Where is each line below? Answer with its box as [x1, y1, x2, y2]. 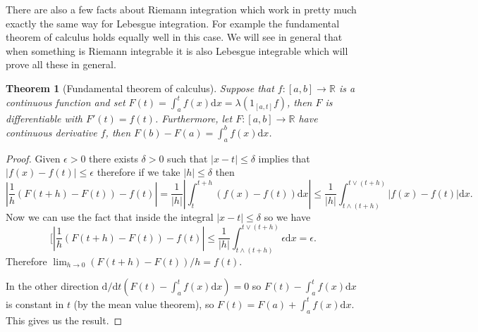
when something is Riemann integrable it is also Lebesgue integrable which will [6, 43, 348, 58]
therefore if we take [97, 165, 180, 179]
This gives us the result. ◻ [6, 312, 123, 327]
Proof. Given [6, 151, 61, 165]
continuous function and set [6, 95, 125, 110]
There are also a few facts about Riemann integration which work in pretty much [6, 2, 357, 16]
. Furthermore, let [154, 110, 233, 125]
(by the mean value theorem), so [73, 296, 214, 311]
